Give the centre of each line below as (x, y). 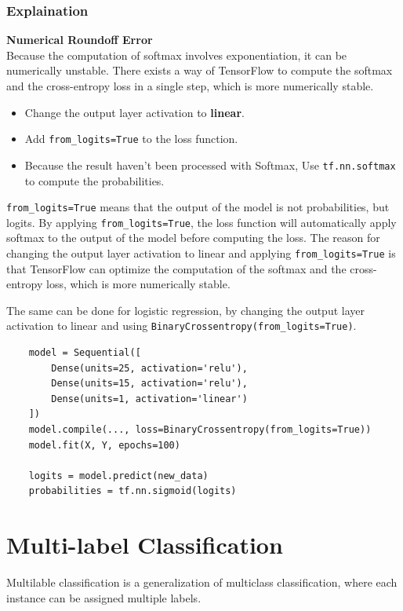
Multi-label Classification (145, 545)
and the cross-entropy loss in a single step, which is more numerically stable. (190, 86)
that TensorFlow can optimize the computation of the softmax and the (176, 268)
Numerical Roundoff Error (80, 40)
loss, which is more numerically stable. (138, 284)
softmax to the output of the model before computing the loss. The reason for (193, 238)
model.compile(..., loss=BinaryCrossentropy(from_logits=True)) (200, 430)
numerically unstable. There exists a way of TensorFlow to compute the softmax (200, 70)
